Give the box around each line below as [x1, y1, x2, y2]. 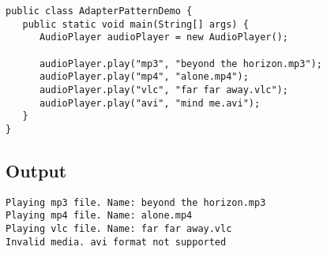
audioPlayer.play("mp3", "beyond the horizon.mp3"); [39, 58, 322, 69]
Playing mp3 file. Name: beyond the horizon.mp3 [6, 196, 266, 208]
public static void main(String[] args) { [22, 18, 249, 30]
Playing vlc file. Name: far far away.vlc [6, 223, 232, 235]
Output [6, 158, 67, 182]
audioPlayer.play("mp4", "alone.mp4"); [39, 71, 249, 83]
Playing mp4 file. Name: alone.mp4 [6, 210, 193, 222]
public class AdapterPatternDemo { [6, 6, 193, 17]
